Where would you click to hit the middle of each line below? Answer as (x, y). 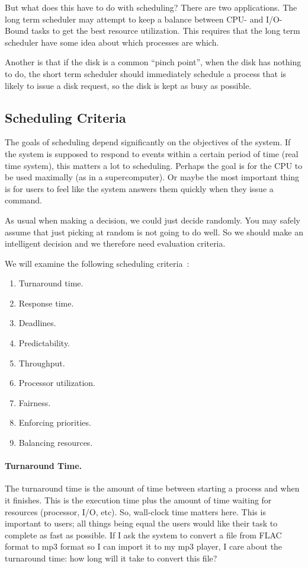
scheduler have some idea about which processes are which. (112, 42)
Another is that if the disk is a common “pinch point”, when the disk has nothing (153, 62)
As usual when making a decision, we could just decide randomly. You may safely (153, 220)
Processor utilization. (57, 383)
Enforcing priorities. (55, 422)
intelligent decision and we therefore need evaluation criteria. (115, 243)
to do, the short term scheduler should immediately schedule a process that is (146, 73)
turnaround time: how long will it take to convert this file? (111, 558)
